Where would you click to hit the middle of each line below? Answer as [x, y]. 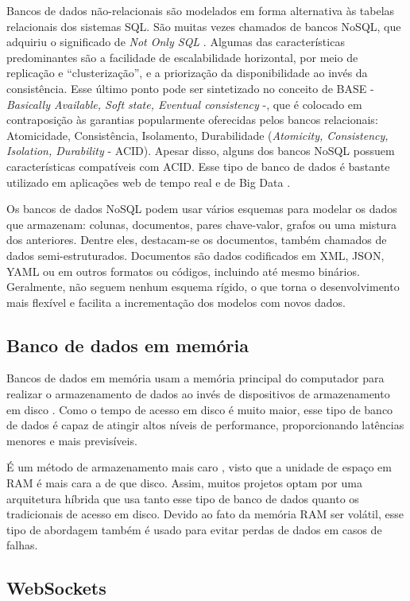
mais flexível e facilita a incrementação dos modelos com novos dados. [176, 302]
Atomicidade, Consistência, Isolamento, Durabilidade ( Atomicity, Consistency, [197, 135]
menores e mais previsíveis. [72, 440]
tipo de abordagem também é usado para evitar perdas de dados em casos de [194, 529]
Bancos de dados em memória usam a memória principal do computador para [195, 378]
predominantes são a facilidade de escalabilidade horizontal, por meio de [182, 57]
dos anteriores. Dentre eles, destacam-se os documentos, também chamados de [197, 240]
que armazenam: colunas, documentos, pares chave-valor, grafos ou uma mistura [201, 224]
